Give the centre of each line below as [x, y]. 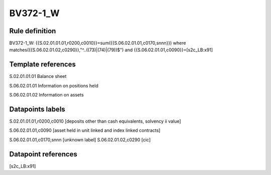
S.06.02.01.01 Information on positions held [54, 85]
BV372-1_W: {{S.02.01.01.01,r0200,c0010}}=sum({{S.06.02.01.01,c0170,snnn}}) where [98, 43]
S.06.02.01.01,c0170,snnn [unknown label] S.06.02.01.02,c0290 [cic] [80, 140]
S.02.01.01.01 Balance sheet [38, 76]
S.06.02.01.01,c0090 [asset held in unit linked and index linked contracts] [85, 130]
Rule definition [33, 31]
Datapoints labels [37, 109]
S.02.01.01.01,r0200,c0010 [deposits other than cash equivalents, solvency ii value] [95, 121]
